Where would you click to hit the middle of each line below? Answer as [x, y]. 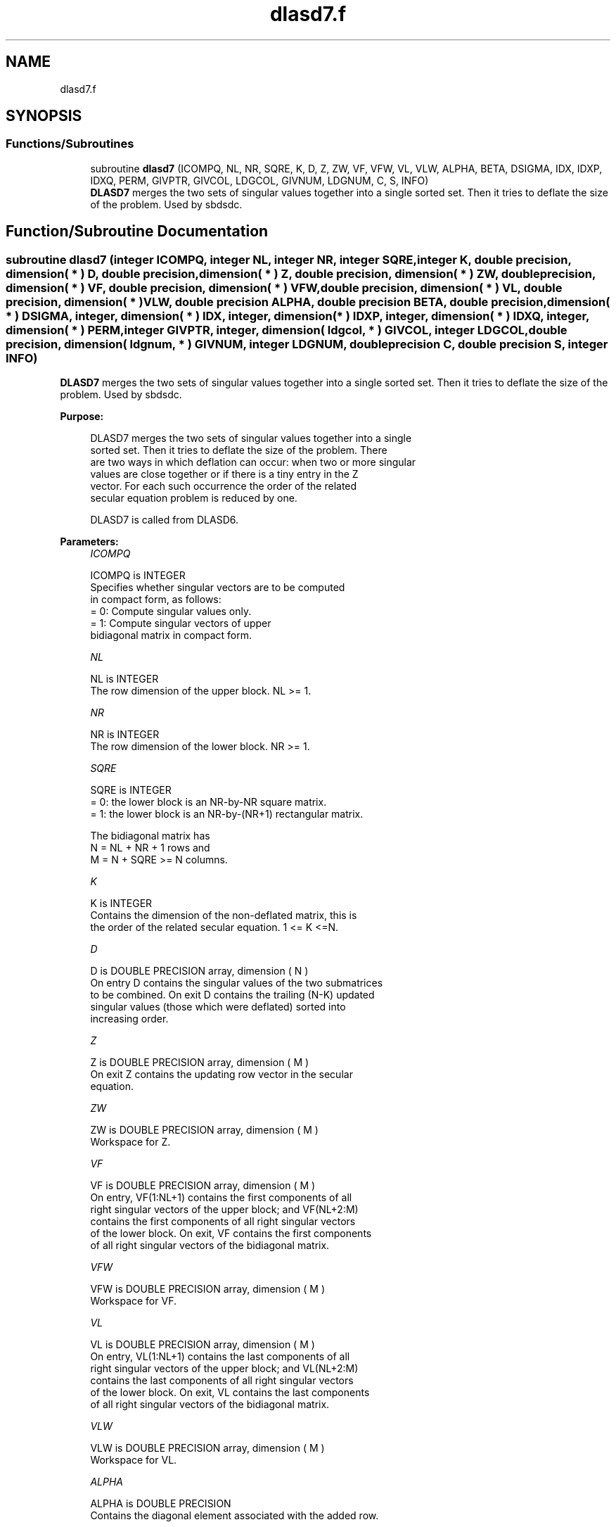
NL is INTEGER [124, 679]
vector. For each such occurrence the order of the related [224, 486]
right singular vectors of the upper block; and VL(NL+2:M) [224, 1369]
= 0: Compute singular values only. [171, 612]
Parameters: [89, 542]
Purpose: [82, 417]
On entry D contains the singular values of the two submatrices [237, 983]
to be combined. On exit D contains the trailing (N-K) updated [232, 995]
